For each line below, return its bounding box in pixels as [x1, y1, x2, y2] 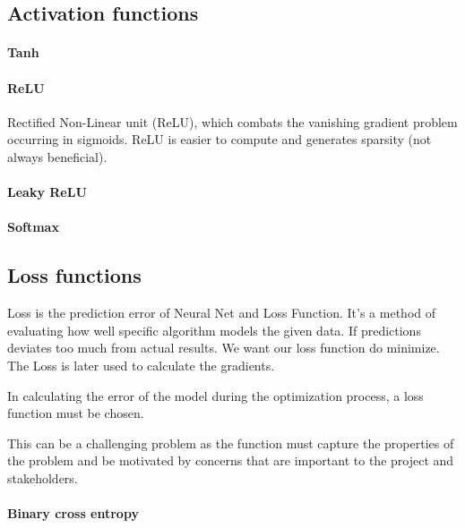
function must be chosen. [7, 404, 144, 422]
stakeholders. [7, 468, 78, 487]
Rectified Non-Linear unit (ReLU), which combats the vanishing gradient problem [7, 112, 458, 131]
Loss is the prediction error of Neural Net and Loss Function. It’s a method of [7, 303, 436, 322]
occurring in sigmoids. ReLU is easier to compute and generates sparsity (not [7, 130, 432, 149]
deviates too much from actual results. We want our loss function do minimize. [7, 338, 440, 357]
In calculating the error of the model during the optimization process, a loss [7, 386, 424, 405]
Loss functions [7, 261, 142, 289]
